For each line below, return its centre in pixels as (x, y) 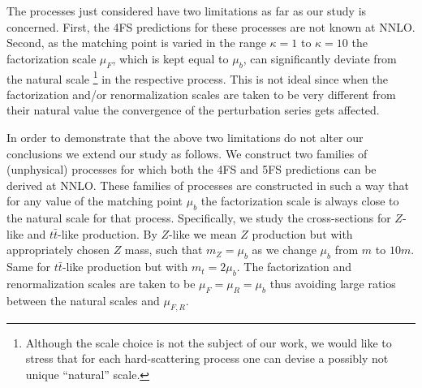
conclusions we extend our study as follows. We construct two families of (187, 153)
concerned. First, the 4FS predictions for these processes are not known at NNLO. (211, 26)
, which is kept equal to (170, 58)
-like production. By (108, 233)
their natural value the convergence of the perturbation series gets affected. (193, 110)
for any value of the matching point (95, 201)
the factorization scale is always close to (300, 201)
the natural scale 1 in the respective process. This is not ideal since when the (198, 77)
